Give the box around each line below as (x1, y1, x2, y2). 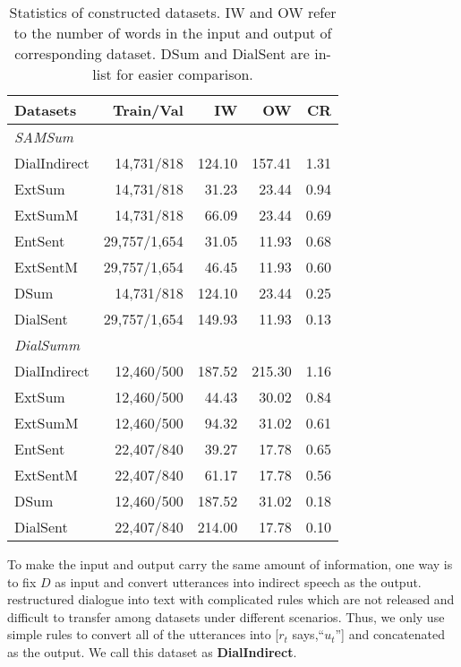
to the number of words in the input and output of (13, 22, 332, 43)
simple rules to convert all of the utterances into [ (7, 625, 279, 644)
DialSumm (14, 334, 81, 355)
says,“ (292, 625, 325, 644)
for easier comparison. (116, 64, 253, 84)
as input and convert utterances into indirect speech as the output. (55, 572, 422, 591)
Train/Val (113, 100, 184, 120)
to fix (7, 572, 37, 591)
